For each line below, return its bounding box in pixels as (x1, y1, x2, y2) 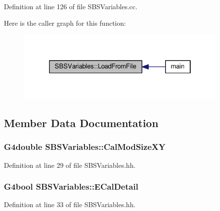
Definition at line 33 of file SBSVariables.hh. (4, 199, 135, 210)
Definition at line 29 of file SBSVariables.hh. (4, 160, 135, 170)
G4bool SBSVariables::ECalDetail (4, 180, 138, 193)
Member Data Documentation (4, 115, 159, 130)
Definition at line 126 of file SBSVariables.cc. (4, 1, 137, 11)
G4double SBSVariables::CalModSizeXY (4, 141, 166, 153)
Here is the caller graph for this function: (4, 17, 126, 28)
